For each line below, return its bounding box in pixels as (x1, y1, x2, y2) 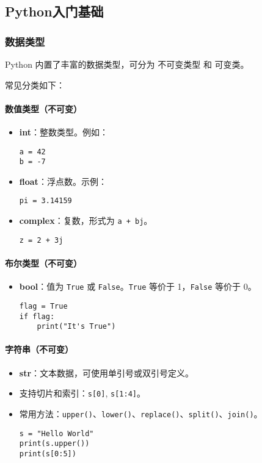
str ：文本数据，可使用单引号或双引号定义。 (19, 366, 194, 379)
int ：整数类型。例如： (19, 125, 109, 138)
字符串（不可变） (5, 343, 73, 356)
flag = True (19, 301, 68, 310)
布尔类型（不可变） (5, 257, 82, 270)
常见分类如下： (5, 78, 65, 91)
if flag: (19, 312, 55, 321)
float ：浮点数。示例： (19, 174, 107, 187)
